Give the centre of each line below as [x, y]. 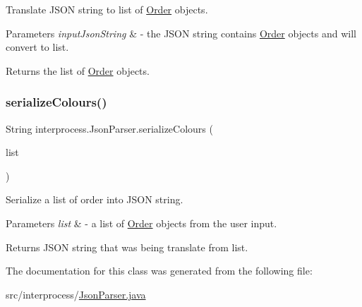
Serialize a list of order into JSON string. [95, 199]
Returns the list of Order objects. [78, 70]
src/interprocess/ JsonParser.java [76, 294]
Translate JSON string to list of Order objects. [107, 9]
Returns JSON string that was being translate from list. [127, 247]
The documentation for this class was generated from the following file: [159, 271]
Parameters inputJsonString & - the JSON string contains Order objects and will [181, 33]
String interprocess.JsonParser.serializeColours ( [109, 128]
